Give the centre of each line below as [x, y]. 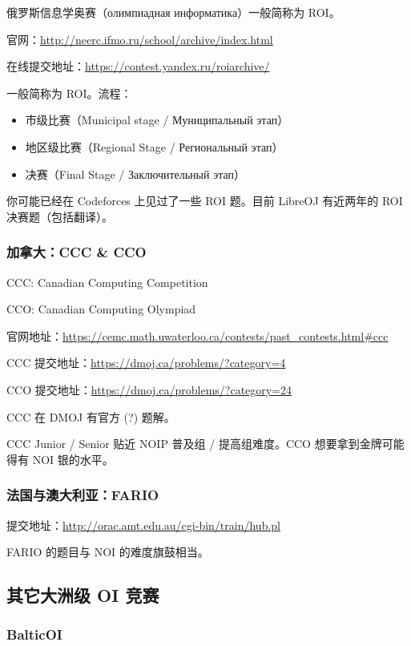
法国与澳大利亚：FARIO [83, 495]
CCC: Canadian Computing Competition [107, 282]
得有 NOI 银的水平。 [60, 459]
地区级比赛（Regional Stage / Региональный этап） [154, 146]
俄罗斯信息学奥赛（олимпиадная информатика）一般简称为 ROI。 [173, 12]
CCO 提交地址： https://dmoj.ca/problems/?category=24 [149, 389]
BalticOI [34, 634]
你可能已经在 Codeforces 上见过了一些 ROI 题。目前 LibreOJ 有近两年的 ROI [205, 201]
